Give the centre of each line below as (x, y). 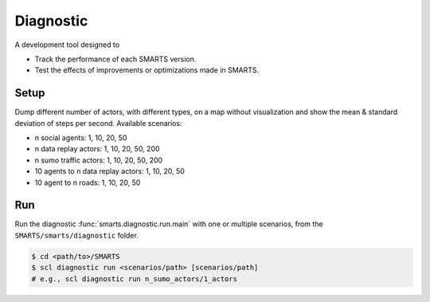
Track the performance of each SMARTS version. (115, 59)
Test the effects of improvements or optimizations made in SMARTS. (147, 70)
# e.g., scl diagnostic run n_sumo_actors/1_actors (135, 278)
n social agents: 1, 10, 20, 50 (81, 138)
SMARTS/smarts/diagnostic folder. (76, 235)
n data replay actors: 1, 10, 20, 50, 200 (97, 149)
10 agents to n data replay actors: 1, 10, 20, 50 (109, 171)
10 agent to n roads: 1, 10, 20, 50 (88, 182)
